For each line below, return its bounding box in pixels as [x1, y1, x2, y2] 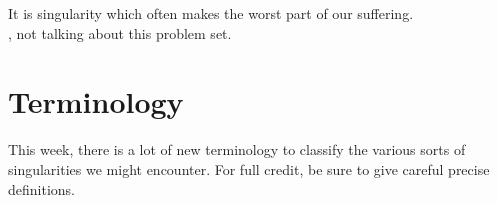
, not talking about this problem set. [8, 22, 232, 43]
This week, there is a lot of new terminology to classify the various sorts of [8, 139, 466, 160]
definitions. [8, 178, 75, 199]
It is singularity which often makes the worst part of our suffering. [8, 3, 414, 23]
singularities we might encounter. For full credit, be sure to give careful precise [8, 158, 490, 179]
